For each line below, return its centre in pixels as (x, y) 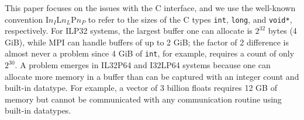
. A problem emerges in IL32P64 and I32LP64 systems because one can (143, 65)
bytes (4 (282, 31)
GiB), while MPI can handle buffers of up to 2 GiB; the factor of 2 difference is (147, 42)
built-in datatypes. (38, 110)
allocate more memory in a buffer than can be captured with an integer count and (152, 76)
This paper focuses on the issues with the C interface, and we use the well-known (150, 8)
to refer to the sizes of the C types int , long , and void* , (190, 19)
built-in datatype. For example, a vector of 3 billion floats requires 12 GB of (141, 88)
